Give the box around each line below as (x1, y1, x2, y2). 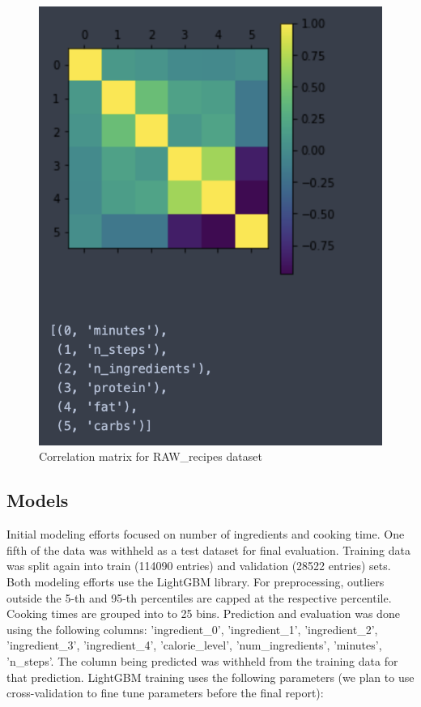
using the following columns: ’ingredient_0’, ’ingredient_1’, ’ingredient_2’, (6, 620, 378, 637)
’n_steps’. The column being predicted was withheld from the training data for (6, 652, 398, 669)
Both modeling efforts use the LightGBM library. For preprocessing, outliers (6, 573, 385, 590)
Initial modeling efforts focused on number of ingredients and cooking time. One (6, 526, 405, 543)
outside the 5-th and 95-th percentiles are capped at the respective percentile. (6, 589, 392, 606)
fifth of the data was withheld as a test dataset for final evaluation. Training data (6, 541, 410, 558)
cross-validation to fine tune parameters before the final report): (6, 684, 324, 701)
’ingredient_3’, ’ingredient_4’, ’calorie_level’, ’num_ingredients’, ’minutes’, (6, 637, 382, 654)
